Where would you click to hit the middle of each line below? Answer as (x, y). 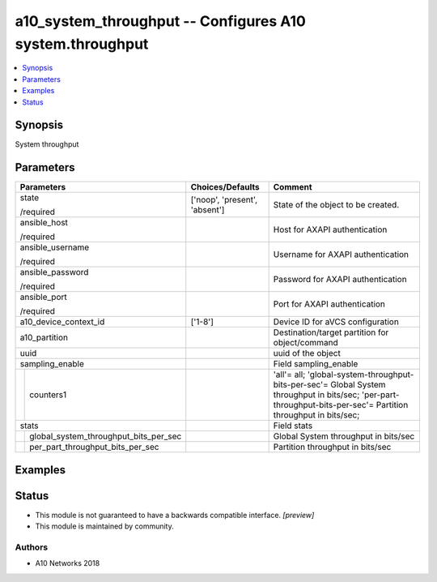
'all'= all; (289, 374)
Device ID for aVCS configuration (336, 322)
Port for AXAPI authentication (329, 304)
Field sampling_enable (316, 364)
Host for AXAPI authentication (330, 229)
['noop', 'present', (224, 200)
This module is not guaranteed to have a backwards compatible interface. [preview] (175, 515)
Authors (32, 547)
